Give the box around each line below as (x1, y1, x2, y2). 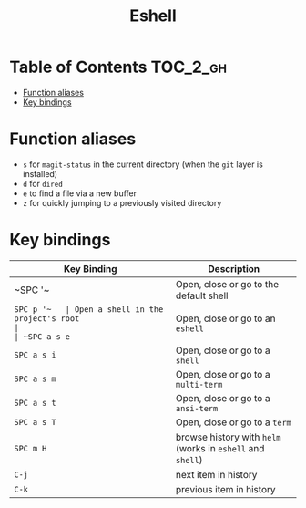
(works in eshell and (176, 441, 265, 454)
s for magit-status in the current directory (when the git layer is (22, 159, 264, 170)
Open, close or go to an (176, 312, 276, 325)
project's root (14, 313, 80, 324)
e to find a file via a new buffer (22, 188, 138, 199)
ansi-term (176, 403, 219, 413)
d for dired (22, 178, 64, 189)
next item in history (176, 468, 258, 481)
